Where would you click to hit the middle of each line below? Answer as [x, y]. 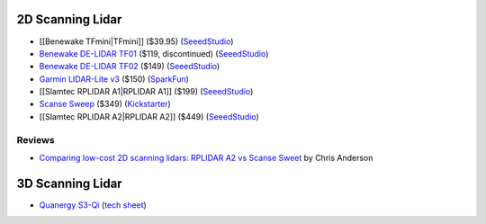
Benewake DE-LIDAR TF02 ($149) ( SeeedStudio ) [130, 67]
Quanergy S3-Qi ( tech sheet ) [93, 205]
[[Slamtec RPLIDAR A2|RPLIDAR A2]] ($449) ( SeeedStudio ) [149, 116]
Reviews [36, 139]
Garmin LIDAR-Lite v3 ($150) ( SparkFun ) [114, 79]
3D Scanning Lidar [69, 183]
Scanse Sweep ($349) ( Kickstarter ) [105, 104]
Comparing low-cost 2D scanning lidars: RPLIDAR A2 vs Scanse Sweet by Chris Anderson [206, 158]
